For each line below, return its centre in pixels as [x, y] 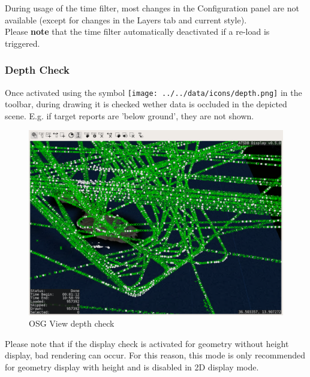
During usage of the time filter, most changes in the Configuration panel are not [152, 8]
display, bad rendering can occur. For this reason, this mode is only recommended [155, 355]
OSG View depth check [72, 323]
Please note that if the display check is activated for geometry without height [147, 343]
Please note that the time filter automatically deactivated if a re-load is [137, 31]
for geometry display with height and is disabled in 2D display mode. [132, 367]
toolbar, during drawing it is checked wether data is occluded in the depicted [146, 104]
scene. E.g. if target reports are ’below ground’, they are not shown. [130, 115]
